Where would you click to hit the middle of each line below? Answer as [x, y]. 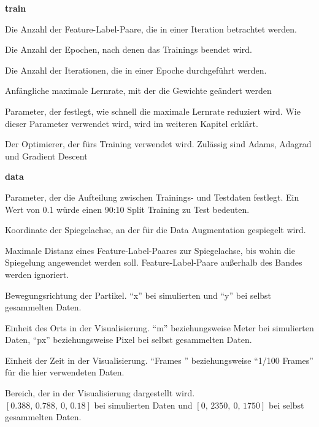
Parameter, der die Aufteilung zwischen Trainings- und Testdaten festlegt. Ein [152, 197]
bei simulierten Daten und [143, 405]
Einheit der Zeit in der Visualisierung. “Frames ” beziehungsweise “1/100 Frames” [159, 360]
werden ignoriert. [37, 274]
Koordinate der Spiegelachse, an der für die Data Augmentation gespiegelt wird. [156, 230]
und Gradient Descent [46, 156]
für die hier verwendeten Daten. [65, 372]
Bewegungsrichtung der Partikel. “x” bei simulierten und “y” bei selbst [138, 295]
